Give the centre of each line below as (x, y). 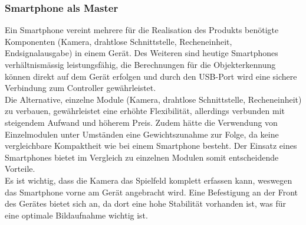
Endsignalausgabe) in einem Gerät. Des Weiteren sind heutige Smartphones (142, 53)
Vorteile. (20, 169)
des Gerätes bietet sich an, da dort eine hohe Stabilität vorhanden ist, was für (146, 203)
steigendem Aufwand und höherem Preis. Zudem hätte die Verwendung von (141, 122)
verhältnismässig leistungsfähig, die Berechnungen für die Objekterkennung (140, 64)
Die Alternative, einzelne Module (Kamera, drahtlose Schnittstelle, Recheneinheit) (153, 99)
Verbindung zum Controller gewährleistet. (80, 88)
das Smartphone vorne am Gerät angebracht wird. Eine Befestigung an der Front (151, 192)
